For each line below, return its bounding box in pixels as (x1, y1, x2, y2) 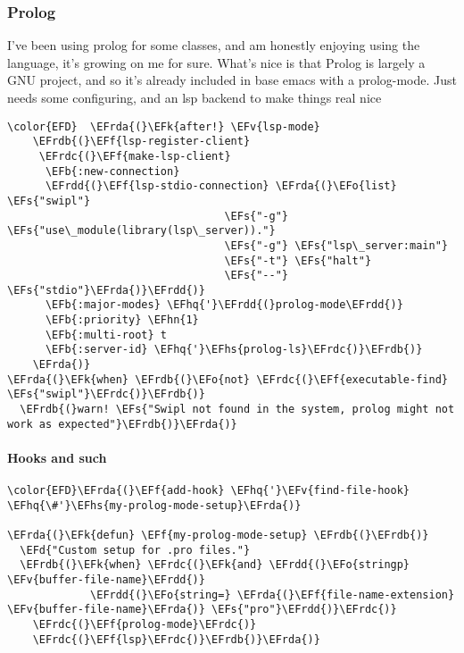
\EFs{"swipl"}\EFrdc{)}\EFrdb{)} (7, 388, 205, 401)
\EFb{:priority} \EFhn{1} (45, 314, 199, 327)
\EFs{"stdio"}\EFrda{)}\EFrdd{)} (7, 283, 205, 297)
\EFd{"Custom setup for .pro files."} (20, 543, 251, 557)
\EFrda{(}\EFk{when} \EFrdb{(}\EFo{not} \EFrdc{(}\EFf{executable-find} (7, 373, 448, 386)
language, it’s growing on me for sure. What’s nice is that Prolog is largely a (7, 53, 426, 71)
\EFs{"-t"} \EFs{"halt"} (224, 254, 372, 267)
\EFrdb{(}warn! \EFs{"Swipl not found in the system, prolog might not (20, 403, 455, 416)
